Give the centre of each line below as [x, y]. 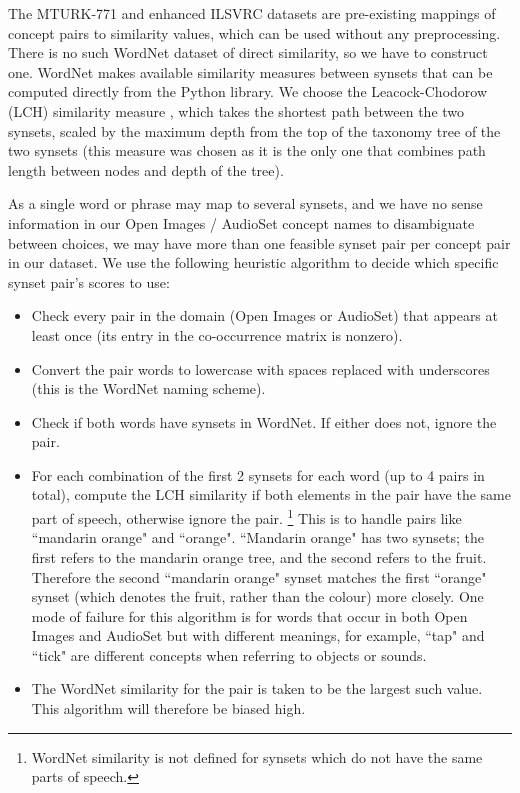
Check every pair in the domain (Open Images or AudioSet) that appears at [264, 315]
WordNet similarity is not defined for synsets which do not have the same [257, 756]
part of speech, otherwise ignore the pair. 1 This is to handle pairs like [246, 516]
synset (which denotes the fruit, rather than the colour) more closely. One [257, 596]
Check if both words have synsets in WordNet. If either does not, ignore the [264, 421]
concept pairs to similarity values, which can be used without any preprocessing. [254, 32]
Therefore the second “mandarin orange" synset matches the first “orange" [259, 576]
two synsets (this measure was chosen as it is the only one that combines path [247, 150]
